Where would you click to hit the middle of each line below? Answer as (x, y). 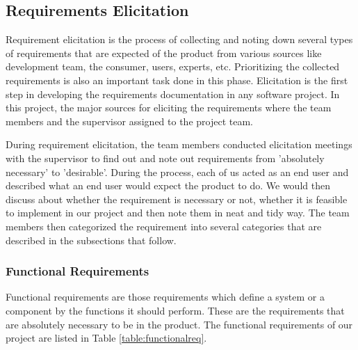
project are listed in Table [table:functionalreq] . (106, 338)
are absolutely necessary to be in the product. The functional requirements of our (179, 324)
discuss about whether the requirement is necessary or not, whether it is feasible (177, 199)
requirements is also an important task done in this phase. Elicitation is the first (177, 80)
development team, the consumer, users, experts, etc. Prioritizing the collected (173, 66)
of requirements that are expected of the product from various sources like (164, 53)
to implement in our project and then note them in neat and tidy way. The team (178, 213)
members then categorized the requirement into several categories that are (164, 226)
